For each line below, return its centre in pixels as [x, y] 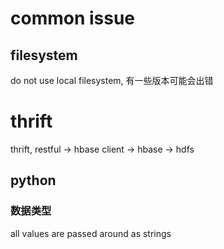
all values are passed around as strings [91, 233]
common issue [73, 18]
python [33, 180]
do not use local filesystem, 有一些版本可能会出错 [112, 80]
